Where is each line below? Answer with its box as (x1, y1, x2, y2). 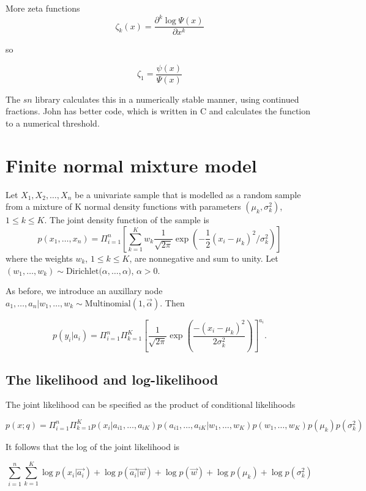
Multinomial (84, 299, 131, 308)
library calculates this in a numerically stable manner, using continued (35, 92, 299, 105)
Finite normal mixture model (6, 152, 257, 177)
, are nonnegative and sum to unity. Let (129, 251, 278, 264)
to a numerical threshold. (6, 117, 100, 129)
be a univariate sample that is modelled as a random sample (74, 188, 301, 201)
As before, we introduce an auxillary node (6, 284, 163, 297)
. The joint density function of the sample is (44, 213, 209, 226)
